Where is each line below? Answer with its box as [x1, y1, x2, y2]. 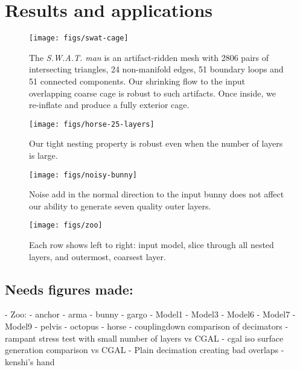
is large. [29, 149, 58, 161]
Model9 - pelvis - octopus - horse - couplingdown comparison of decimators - [5, 320, 289, 333]
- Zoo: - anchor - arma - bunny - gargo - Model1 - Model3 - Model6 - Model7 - [5, 308, 296, 321]
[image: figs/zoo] [29, 221, 103, 230]
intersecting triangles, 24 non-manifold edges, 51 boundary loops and [29, 63, 284, 75]
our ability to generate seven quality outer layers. [29, 199, 211, 212]
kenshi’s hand [5, 355, 55, 368]
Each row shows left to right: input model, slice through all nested [29, 238, 274, 251]
